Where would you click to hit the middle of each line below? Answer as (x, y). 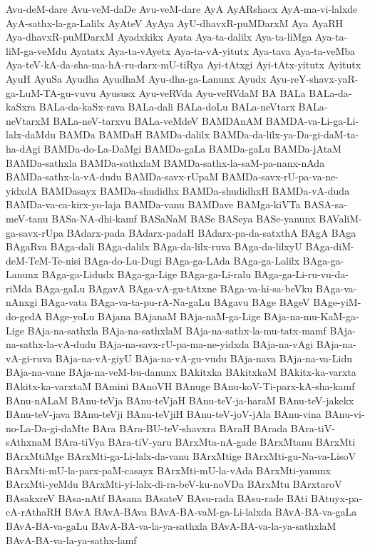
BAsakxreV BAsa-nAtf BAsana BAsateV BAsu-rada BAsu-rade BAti (157, 497)
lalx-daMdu (31, 134)
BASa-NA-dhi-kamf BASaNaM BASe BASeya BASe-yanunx (184, 218)
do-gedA (24, 316)
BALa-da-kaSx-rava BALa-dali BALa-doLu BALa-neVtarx (167, 107)
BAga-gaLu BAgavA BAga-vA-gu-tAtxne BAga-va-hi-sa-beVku (174, 288)
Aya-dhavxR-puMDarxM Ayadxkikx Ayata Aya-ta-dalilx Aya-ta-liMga (159, 37)
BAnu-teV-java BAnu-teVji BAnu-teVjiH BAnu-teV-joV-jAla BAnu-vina (164, 414)
